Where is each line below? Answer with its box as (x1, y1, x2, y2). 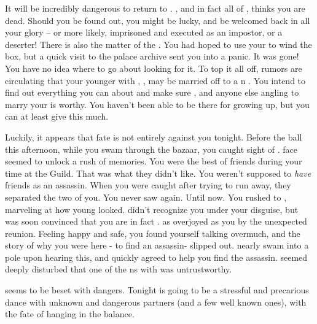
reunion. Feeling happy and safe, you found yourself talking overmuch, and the (5, 226, 300, 239)
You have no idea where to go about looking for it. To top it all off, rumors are (5, 61, 302, 74)
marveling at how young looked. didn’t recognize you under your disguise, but (5, 202, 299, 215)
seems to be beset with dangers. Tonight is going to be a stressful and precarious (5, 283, 309, 296)
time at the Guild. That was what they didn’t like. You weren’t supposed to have (5, 166, 311, 179)
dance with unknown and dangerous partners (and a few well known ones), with (5, 295, 307, 308)
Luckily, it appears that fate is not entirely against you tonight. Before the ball (5, 130, 302, 143)
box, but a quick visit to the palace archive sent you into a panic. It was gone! (5, 50, 299, 63)
